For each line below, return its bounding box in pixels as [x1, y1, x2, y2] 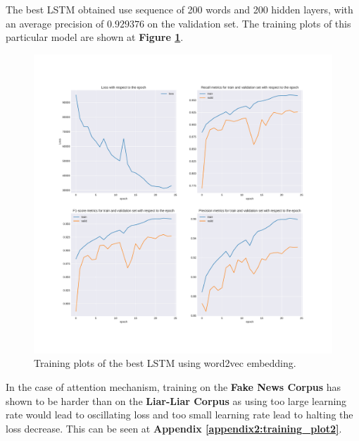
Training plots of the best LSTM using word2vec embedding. [34, 356, 296, 370]
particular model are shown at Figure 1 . [6, 30, 184, 44]
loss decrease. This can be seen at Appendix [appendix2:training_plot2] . [6, 421, 342, 435]
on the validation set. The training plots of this [147, 16, 351, 30]
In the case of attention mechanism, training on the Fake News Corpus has [6, 379, 341, 394]
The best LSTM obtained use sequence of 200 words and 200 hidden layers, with [6, 2, 353, 16]
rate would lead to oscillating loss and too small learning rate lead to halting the [6, 407, 353, 422]
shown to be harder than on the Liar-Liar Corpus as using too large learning [6, 393, 347, 408]
